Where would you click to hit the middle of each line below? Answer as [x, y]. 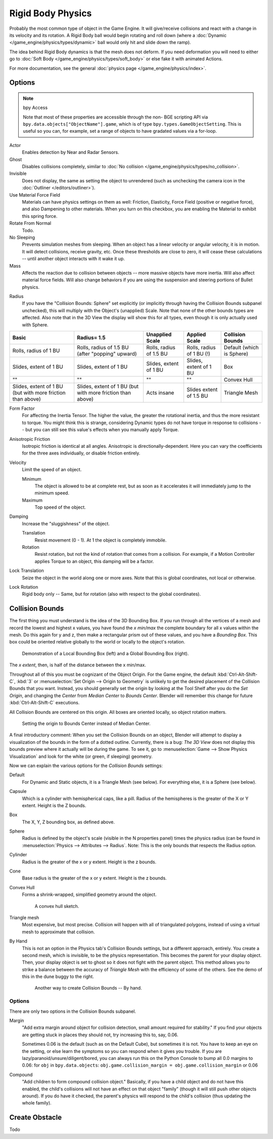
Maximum [32, 500]
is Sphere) [236, 354]
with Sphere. [35, 325]
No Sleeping [22, 237]
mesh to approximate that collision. [58, 932]
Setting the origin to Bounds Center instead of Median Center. [86, 723]
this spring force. [40, 216]
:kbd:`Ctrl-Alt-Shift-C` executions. [44, 703]
